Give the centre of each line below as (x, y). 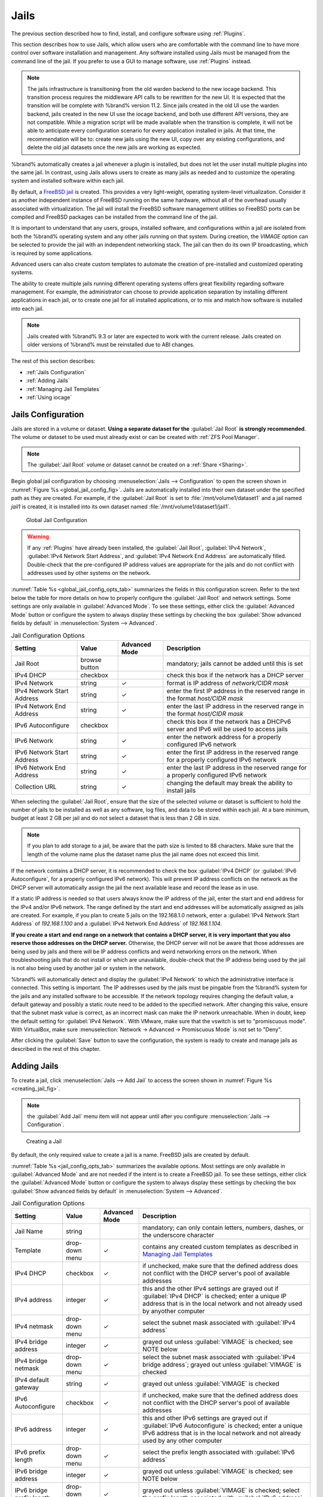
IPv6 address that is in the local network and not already (222, 1433)
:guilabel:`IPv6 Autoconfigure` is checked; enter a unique (223, 1426)
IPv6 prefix (30, 1452)
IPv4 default (32, 1380)
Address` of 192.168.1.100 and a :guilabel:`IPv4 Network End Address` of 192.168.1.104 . (117, 924)
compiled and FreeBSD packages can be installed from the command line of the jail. (114, 217)
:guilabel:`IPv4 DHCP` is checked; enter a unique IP (215, 1296)
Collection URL (36, 786)
